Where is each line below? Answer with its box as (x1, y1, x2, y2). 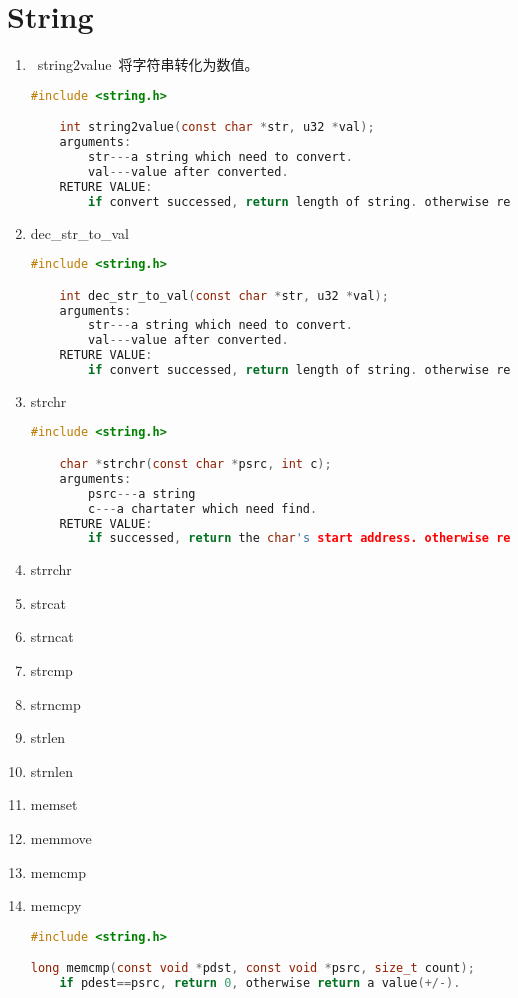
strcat (30, 592, 66, 613)
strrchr (30, 559, 72, 580)
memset (30, 794, 78, 815)
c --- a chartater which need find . (88, 501, 318, 516)
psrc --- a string (88, 486, 196, 501)
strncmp (30, 693, 81, 714)
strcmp (30, 660, 73, 681)
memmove (30, 828, 92, 848)
